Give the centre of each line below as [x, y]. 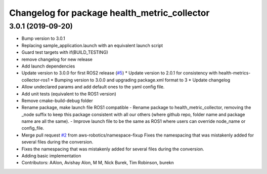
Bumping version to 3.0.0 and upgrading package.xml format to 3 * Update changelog [142, 80]
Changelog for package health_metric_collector [109, 13]
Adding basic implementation [51, 156]
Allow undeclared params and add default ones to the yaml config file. [93, 87]
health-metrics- [234, 73]
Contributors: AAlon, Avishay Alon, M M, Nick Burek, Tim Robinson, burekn [98, 163]
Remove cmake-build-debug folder [57, 101]
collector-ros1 [35, 80]
